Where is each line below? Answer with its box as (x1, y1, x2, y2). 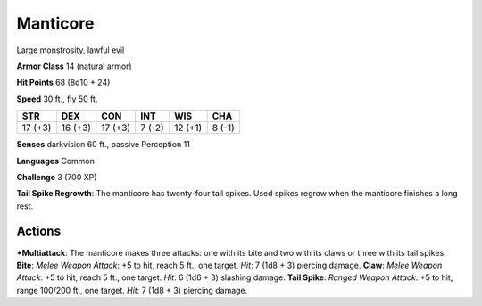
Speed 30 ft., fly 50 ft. (16, 94, 98, 104)
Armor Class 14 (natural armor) (16, 61, 133, 71)
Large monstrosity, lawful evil (16, 45, 125, 55)
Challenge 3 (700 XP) (16, 171, 97, 182)
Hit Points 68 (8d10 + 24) (16, 77, 111, 88)
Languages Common (16, 155, 96, 166)
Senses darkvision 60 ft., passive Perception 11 (16, 139, 191, 150)
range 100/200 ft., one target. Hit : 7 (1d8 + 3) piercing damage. (16, 285, 248, 295)
